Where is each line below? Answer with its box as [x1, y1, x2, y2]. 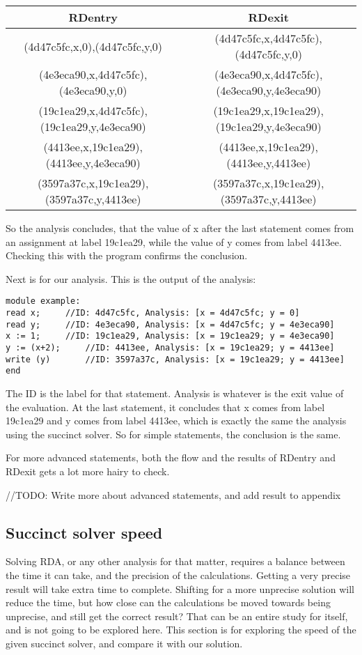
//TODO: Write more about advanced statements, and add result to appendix [6, 487, 341, 502]
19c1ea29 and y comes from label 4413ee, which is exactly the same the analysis [6, 413, 347, 428]
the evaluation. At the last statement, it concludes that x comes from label [6, 399, 325, 414]
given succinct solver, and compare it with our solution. [6, 635, 243, 650]
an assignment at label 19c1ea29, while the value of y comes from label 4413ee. [6, 234, 342, 249]
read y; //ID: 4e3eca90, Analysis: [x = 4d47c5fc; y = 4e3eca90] [6, 319, 335, 330]
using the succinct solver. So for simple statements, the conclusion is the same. [6, 426, 341, 441]
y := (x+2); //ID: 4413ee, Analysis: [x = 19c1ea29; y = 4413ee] [6, 343, 335, 353]
